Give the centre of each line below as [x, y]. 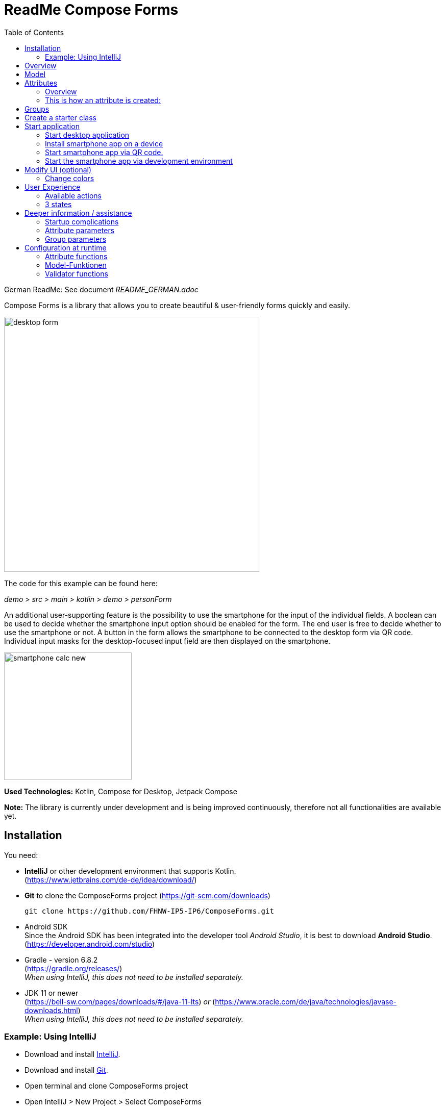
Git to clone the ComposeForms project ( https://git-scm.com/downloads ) [147, 895]
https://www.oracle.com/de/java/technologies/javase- [306, 1001]
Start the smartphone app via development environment [139, 161]
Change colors [70, 178]
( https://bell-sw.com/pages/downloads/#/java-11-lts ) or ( [120, 1001]
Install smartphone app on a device [104, 143]
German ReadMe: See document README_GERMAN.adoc [101, 289]
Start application [52, 126]
